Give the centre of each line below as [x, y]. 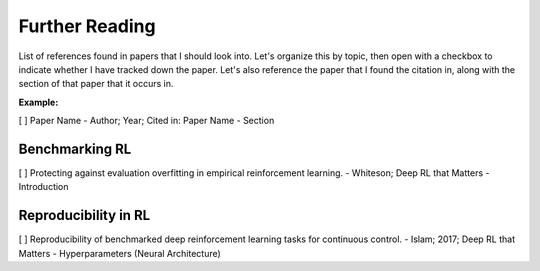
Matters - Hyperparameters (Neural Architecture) [120, 253]
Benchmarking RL [75, 148]
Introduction [43, 187]
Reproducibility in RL [84, 215]
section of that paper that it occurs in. [96, 84]
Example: [38, 102]
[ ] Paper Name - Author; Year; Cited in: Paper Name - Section [146, 121]
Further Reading [87, 26]
